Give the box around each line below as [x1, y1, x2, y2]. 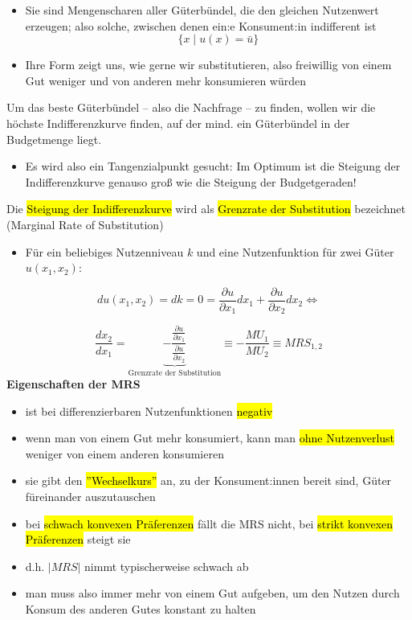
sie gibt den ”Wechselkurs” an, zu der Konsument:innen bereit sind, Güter [25, 472, 392, 489]
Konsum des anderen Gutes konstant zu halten [25, 600, 256, 617]
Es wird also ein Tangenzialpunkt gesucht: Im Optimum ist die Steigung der [25, 158, 401, 175]
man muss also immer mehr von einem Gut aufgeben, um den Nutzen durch [25, 585, 400, 602]
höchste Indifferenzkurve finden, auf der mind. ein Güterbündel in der [6, 114, 350, 131]
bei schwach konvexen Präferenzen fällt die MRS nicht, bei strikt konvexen [25, 515, 394, 532]
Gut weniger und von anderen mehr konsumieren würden [25, 72, 307, 88]
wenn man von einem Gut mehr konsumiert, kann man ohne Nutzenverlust [25, 429, 395, 446]
